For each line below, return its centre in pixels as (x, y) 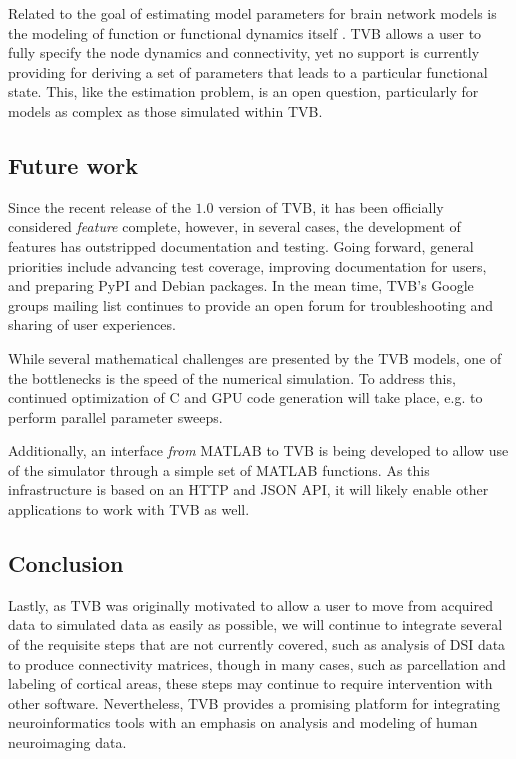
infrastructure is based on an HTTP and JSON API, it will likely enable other (248, 489)
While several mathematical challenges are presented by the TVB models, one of (255, 357)
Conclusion (66, 563)
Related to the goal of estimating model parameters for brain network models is (252, 13)
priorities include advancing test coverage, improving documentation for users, (247, 265)
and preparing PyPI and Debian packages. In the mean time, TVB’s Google (241, 285)
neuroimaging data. (67, 742)
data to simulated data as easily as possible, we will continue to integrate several (255, 624)
